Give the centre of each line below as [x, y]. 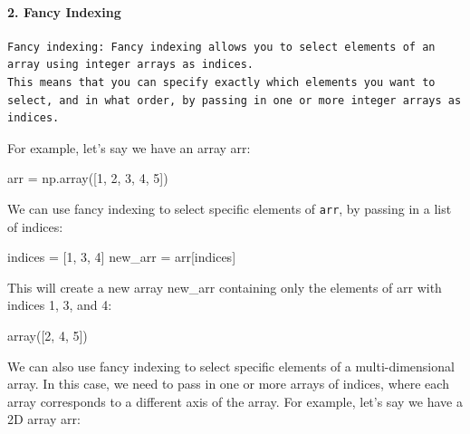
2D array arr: [44, 419]
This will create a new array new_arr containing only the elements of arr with [225, 287]
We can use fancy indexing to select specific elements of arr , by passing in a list [230, 208]
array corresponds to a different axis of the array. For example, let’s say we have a [235, 401]
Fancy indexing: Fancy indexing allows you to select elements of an [221, 47]
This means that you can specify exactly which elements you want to [221, 82]
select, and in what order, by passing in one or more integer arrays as [235, 100]
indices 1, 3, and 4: [60, 305]
